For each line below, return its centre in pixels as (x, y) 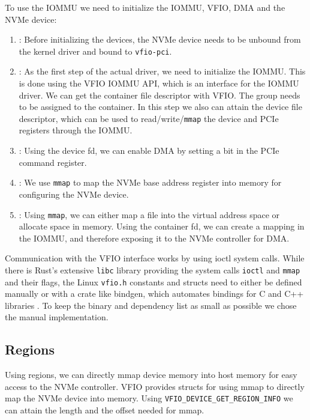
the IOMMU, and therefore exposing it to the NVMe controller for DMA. (154, 238)
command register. (53, 162)
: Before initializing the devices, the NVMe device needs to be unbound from (160, 39)
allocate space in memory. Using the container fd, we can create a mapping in (162, 226)
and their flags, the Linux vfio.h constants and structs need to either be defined (154, 282)
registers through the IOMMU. (76, 130)
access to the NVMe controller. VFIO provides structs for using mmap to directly (155, 386)
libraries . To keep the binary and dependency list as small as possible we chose (151, 305)
